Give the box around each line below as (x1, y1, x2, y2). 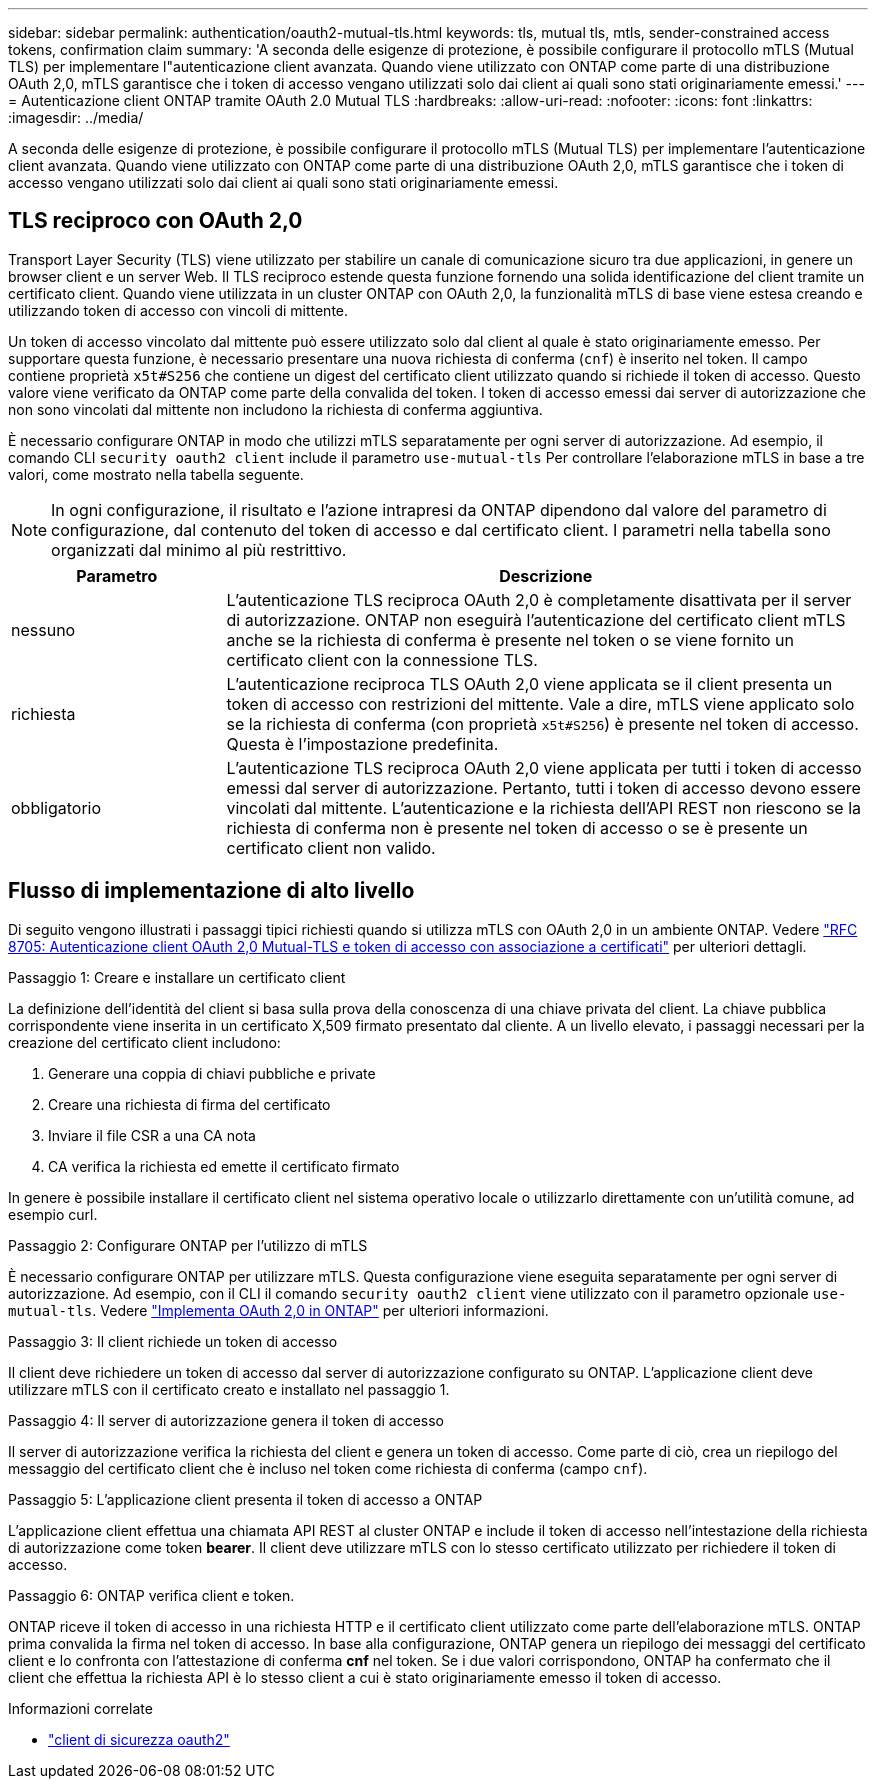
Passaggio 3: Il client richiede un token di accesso (8, 1332, 338, 1350)
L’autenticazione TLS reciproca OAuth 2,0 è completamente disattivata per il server (226, 589, 852, 610)
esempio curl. (8, 1205, 98, 1223)
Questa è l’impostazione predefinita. (226, 733, 499, 754)
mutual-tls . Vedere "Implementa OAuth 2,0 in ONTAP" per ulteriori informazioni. (8, 1301, 549, 1319)
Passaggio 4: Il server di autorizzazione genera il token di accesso (8, 1411, 444, 1429)
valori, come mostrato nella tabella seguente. (8, 465, 304, 483)
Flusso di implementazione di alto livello (8, 878, 415, 904)
